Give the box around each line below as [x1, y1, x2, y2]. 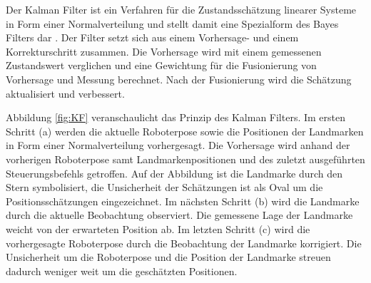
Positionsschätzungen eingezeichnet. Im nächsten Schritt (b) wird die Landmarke [6, 193, 360, 208]
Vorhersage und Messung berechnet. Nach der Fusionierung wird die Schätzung [6, 71, 352, 86]
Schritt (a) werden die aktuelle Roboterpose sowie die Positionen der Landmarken [6, 123, 364, 138]
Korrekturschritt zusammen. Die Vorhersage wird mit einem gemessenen [6, 43, 322, 58]
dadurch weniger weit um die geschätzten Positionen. [6, 263, 238, 278]
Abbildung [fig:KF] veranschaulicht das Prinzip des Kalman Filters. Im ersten [6, 110, 346, 125]
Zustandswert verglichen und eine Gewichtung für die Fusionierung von [6, 58, 317, 73]
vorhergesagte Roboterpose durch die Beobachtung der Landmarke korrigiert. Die [6, 235, 362, 250]
